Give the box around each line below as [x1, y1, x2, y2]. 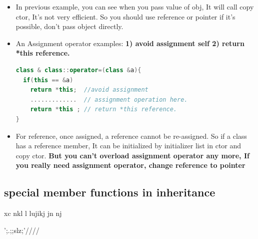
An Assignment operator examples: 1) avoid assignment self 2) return [15, 38, 244, 48]
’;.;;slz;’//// [4, 224, 39, 235]
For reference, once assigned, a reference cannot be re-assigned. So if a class [15, 130, 247, 141]
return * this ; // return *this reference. [30, 106, 177, 113]
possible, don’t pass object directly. [15, 21, 123, 32]
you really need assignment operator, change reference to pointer [15, 160, 245, 170]
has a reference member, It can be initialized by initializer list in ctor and [15, 140, 241, 151]
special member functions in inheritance [4, 184, 215, 200]
